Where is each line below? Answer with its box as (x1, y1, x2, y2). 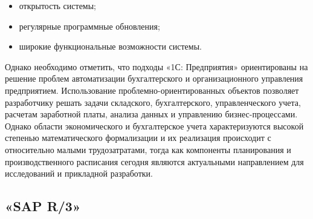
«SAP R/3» (5, 197, 81, 215)
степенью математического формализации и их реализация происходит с (5, 131, 271, 144)
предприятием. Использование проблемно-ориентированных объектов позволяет (5, 83, 299, 96)
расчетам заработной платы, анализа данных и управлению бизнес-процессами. (5, 108, 298, 120)
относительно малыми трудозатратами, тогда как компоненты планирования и (5, 143, 291, 155)
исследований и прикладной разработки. (5, 167, 153, 180)
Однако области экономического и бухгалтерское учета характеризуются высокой (5, 119, 304, 132)
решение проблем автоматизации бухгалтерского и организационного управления (5, 72, 303, 85)
